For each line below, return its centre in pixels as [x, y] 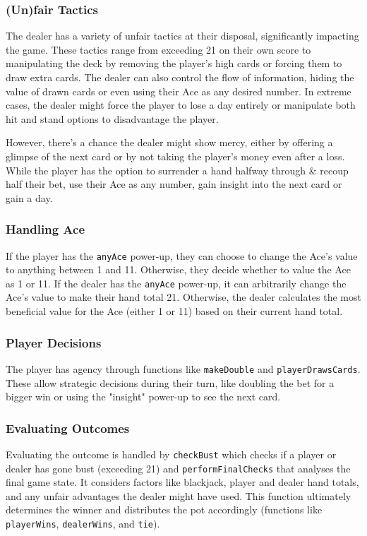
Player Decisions [54, 342]
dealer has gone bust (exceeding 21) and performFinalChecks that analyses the [178, 468]
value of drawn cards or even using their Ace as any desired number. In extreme [179, 91]
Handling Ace [46, 229]
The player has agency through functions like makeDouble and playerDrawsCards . [183, 368]
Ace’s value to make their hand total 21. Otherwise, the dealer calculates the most [183, 297]
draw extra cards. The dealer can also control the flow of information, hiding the [180, 77]
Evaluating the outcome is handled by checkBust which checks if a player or [171, 454]
